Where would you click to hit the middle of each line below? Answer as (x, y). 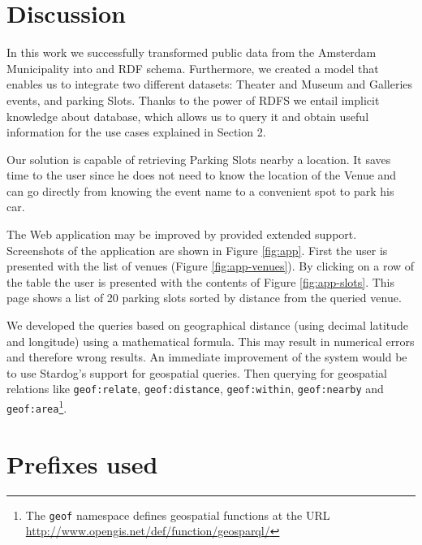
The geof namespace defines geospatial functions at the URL (178, 515)
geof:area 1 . (37, 407)
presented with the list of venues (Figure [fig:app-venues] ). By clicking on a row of (211, 266)
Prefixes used (82, 463)
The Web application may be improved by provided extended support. (182, 234)
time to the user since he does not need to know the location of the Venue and (202, 175)
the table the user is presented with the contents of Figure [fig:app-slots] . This (201, 281)
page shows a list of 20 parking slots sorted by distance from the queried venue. (204, 298)
